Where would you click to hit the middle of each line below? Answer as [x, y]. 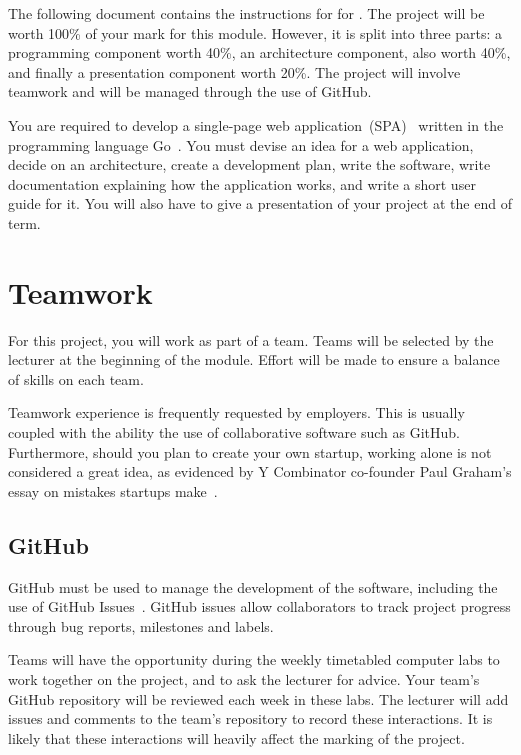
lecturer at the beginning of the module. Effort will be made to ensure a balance [254, 359]
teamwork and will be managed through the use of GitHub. [190, 91]
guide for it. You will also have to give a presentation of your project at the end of [260, 203]
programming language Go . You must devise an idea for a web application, [241, 144]
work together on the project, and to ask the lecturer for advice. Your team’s [244, 678]
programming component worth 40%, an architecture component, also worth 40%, [259, 52]
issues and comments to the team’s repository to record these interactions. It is [250, 718]
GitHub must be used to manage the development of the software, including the [253, 586]
